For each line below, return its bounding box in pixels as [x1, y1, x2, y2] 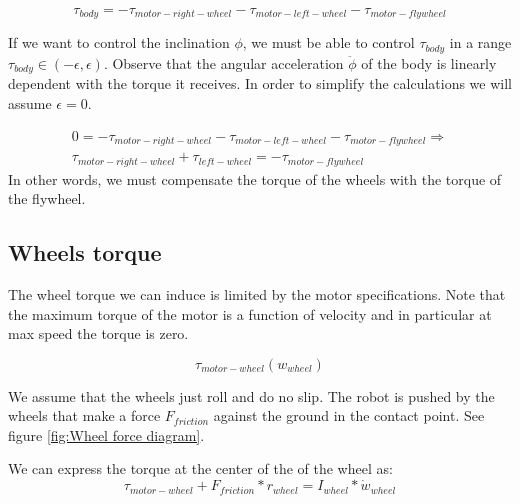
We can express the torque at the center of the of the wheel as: [8, 458, 393, 479]
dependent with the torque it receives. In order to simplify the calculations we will [8, 73, 512, 94]
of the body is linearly [361, 52, 497, 73]
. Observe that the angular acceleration [103, 52, 344, 73]
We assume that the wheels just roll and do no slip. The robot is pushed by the [8, 385, 495, 406]
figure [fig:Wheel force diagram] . [8, 424, 205, 445]
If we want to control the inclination [8, 32, 230, 53]
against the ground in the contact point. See [213, 405, 485, 426]
